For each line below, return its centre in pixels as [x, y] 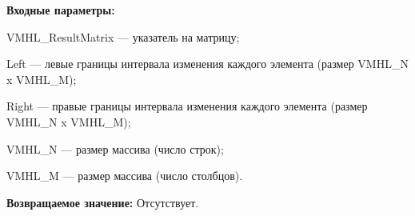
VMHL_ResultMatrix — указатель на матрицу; [123, 36]
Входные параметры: [61, 10]
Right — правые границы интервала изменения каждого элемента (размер [187, 106]
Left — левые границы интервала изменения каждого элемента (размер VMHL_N [207, 64]
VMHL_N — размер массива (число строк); [115, 148]
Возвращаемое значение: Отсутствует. [103, 202]
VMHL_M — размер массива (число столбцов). [125, 176]
